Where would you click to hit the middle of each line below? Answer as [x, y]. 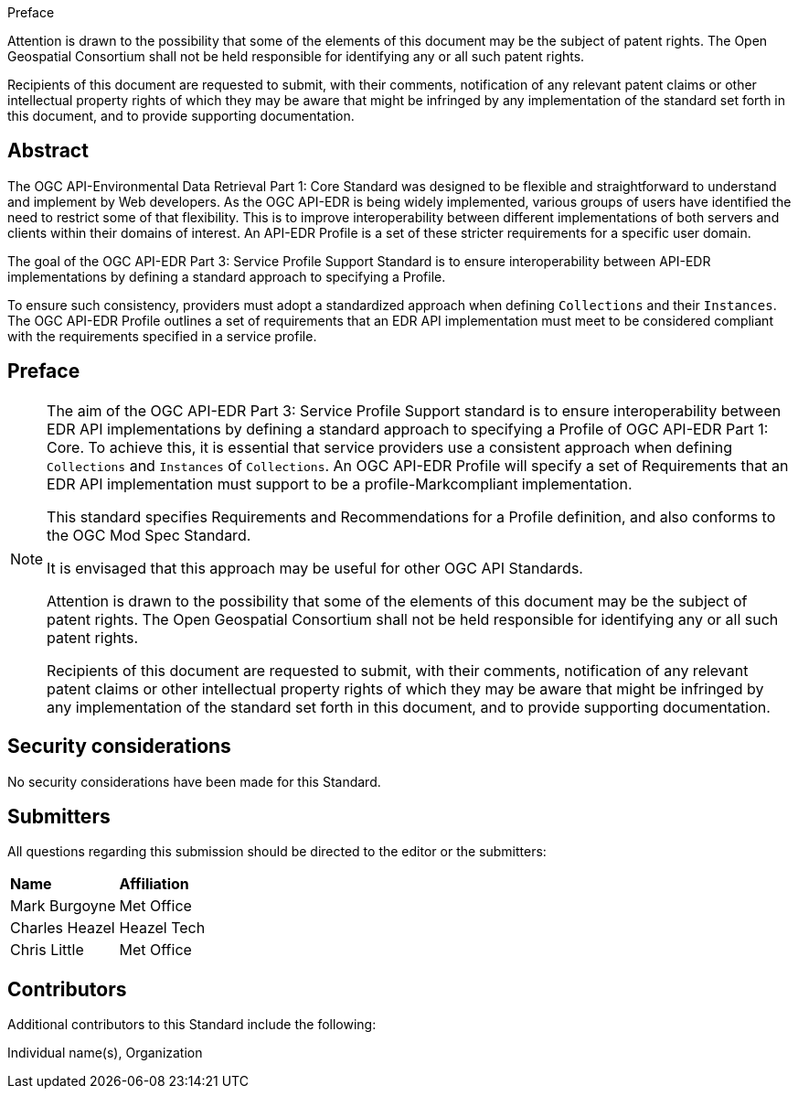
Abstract [48, 151]
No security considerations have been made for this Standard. [194, 781]
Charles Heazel [63, 928]
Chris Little [47, 950]
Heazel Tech [162, 928]
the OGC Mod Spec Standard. [149, 535]
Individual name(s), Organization [105, 1053]
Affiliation [154, 884]
